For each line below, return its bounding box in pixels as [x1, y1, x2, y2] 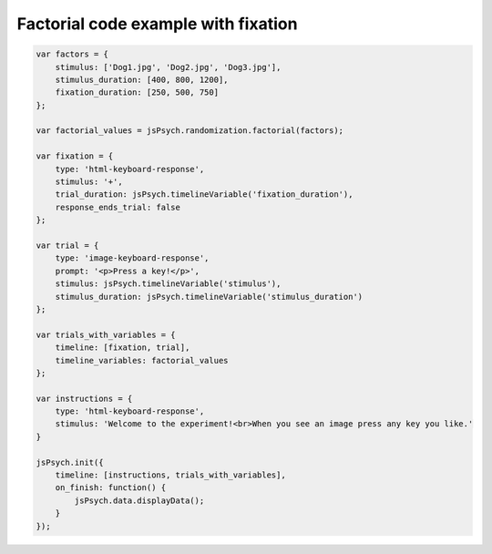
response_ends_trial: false [55, 201, 181, 212]
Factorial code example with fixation [16, 14, 298, 34]
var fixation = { [36, 151, 114, 161]
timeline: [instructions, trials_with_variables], [55, 470, 286, 480]
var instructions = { [36, 393, 133, 404]
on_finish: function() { [55, 483, 167, 493]
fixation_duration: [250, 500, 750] [55, 87, 219, 97]
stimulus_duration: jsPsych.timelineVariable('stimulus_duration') [55, 292, 364, 302]
